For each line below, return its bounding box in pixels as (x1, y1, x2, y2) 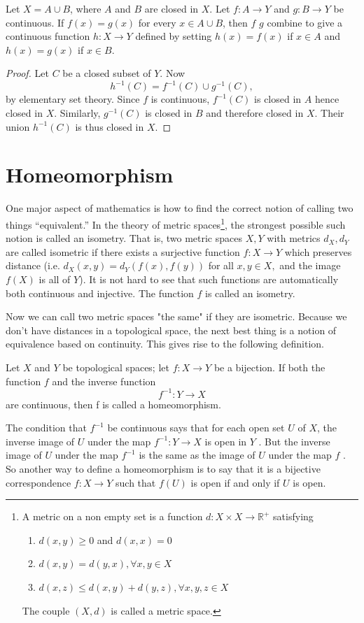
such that (115, 475, 156, 489)
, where (70, 1, 101, 15)
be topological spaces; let (62, 359, 169, 374)
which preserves (284, 244, 352, 259)
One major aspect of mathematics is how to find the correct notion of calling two (6, 201, 353, 215)
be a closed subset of (62, 66, 151, 80)
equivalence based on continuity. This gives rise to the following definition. (6, 336, 324, 351)
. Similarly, (54, 106, 101, 120)
